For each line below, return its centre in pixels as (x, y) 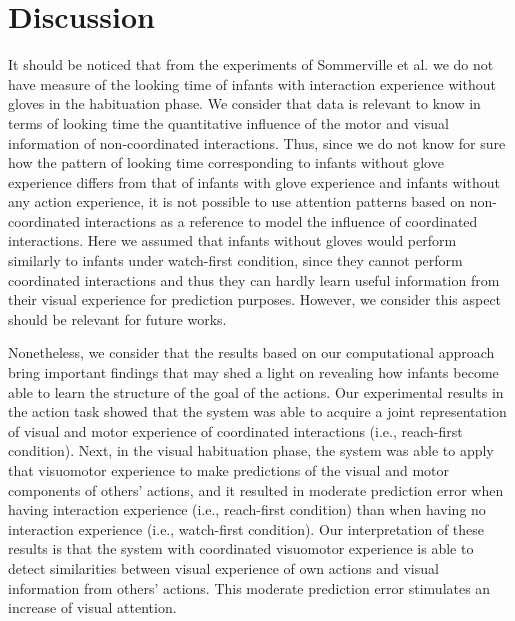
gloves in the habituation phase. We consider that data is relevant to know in (244, 103)
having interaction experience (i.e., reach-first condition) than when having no (247, 509)
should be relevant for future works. (117, 318)
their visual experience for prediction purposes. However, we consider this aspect (255, 299)
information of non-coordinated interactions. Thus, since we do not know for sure (257, 142)
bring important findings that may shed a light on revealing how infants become (253, 372)
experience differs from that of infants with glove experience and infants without (254, 181)
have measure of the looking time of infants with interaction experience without (252, 83)
